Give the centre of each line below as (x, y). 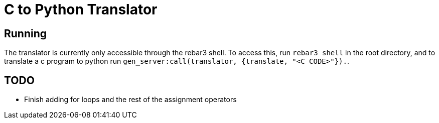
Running (26, 33)
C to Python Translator (81, 9)
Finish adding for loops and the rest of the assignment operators (130, 100)
